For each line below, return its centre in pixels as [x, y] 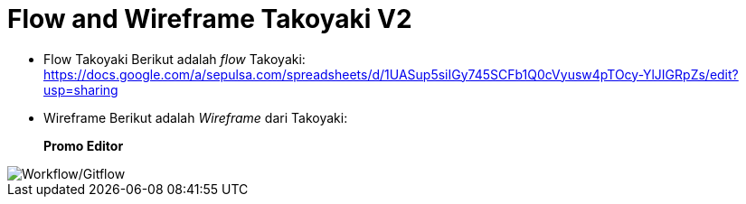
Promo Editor [84, 145]
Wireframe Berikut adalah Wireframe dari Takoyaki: [196, 117]
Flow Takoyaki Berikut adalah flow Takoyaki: [175, 59]
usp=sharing [81, 89]
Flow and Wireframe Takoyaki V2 [210, 19]
